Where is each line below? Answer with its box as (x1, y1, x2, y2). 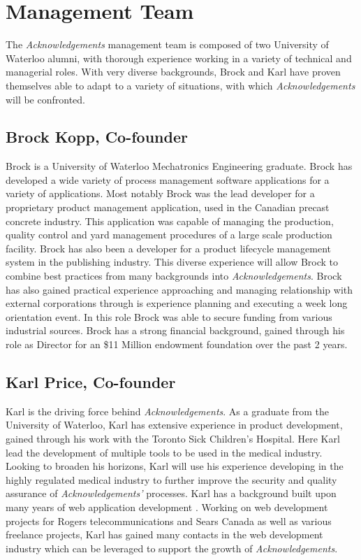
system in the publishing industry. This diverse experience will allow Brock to (6, 254, 339, 269)
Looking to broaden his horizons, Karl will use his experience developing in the (6, 459, 344, 473)
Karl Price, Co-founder (6, 371, 176, 392)
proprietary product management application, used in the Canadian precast (6, 200, 330, 215)
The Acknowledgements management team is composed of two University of (6, 37, 329, 52)
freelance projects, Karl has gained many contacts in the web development (6, 527, 323, 542)
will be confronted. (6, 92, 86, 106)
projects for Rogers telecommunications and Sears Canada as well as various (6, 513, 332, 528)
